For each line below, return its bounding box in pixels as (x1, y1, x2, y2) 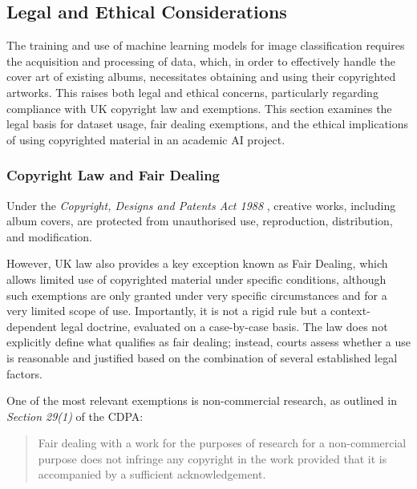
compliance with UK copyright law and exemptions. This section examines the (6, 99, 392, 116)
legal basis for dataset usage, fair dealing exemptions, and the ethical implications (6, 115, 409, 132)
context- (330, 302, 370, 319)
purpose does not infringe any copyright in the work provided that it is (38, 450, 387, 467)
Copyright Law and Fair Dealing (6, 165, 221, 185)
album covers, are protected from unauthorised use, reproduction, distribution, (6, 212, 393, 229)
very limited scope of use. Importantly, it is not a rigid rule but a (6, 302, 327, 319)
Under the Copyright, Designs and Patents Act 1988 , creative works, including (6, 196, 396, 213)
